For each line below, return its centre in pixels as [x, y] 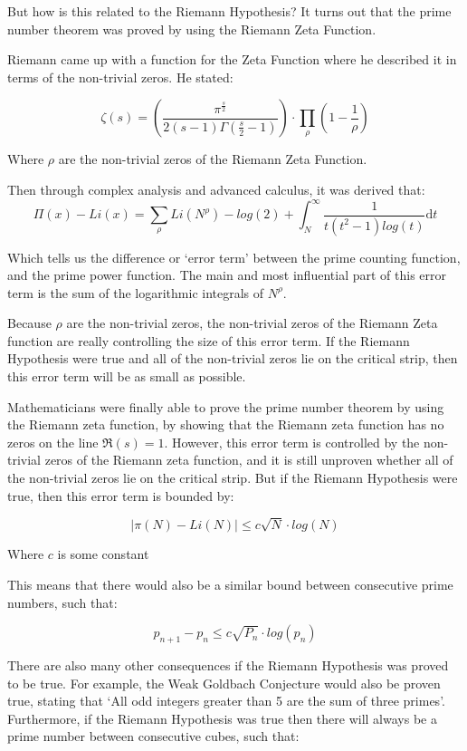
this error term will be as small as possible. [127, 376]
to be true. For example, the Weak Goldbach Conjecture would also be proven [224, 683]
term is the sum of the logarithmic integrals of [136, 292]
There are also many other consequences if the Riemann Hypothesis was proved [228, 664]
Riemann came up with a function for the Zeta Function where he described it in [232, 59]
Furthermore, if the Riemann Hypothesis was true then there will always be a [222, 718]
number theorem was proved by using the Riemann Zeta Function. [192, 29]
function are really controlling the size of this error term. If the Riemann [209, 340]
